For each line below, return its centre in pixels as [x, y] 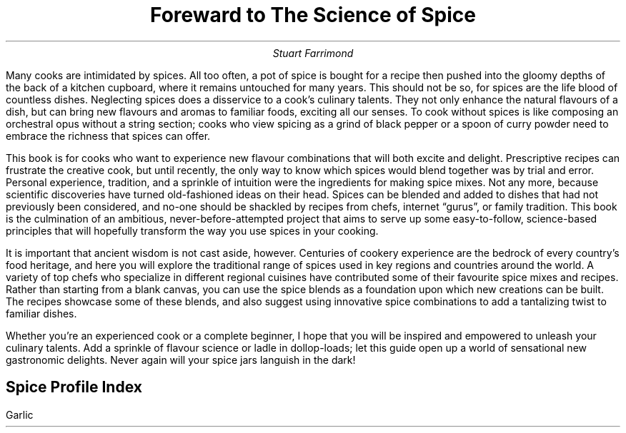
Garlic [20, 414]
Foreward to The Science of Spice [313, 15]
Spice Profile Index [74, 387]
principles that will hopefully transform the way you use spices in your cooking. [192, 230]
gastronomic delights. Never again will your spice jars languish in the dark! [181, 360]
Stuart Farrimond [313, 53]
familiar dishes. [41, 313]
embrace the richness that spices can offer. [108, 136]
